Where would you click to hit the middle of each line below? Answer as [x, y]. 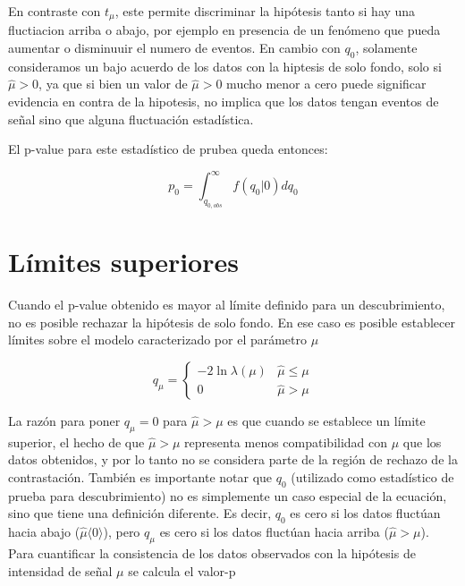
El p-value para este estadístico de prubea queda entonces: [168, 149]
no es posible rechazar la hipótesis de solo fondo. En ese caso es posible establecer [232, 322]
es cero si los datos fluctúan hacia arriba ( [274, 532]
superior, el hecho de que [76, 442]
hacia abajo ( [44, 532]
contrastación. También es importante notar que [140, 476]
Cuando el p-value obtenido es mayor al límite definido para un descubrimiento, [227, 305]
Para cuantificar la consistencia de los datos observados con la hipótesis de [212, 552]
